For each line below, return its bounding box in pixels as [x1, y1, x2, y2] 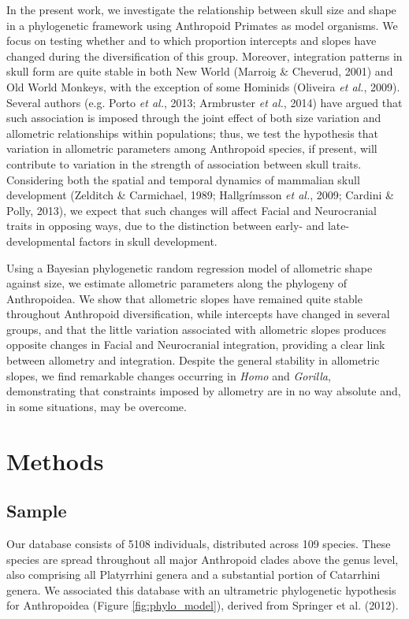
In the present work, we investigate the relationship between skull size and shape [6, 2, 396, 17]
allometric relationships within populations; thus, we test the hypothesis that [6, 124, 378, 141]
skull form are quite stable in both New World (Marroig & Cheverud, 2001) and [6, 63, 393, 80]
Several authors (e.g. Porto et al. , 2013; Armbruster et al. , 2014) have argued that [6, 94, 403, 110]
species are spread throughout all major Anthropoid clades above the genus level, [6, 550, 399, 567]
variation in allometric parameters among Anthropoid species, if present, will [6, 140, 377, 157]
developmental [6, 232, 76, 249]
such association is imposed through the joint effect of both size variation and [6, 109, 381, 126]
